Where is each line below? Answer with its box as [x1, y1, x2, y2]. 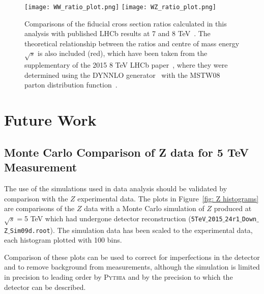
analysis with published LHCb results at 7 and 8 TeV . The [24, 28, 211, 39]
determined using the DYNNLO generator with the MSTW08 [24, 69, 220, 80]
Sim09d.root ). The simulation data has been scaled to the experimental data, [10, 224, 253, 235]
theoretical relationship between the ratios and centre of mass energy [24, 38, 240, 48]
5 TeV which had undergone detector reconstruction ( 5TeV [24, 213, 206, 223]
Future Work [4, 109, 97, 130]
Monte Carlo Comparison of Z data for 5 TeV [4, 144, 249, 160]
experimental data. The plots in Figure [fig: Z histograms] [77, 193, 259, 203]
